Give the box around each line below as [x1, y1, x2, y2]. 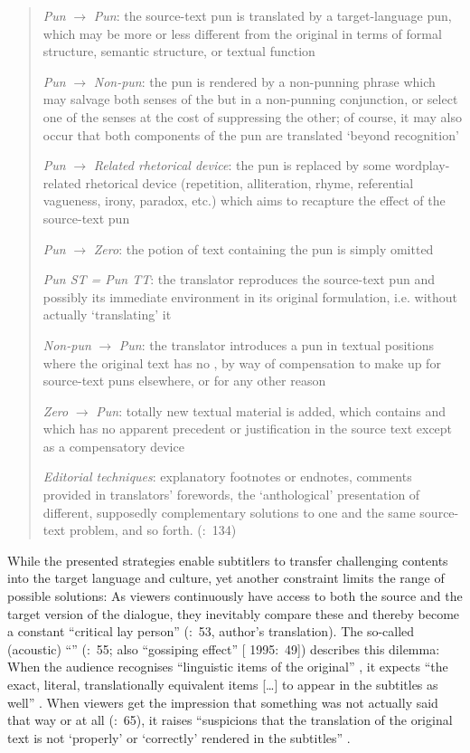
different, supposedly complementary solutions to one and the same [42, 502, 416, 521]
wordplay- [394, 156, 450, 175]
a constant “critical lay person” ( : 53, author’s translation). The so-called [7, 622, 415, 641]
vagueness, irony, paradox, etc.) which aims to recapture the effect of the [42, 191, 446, 210]
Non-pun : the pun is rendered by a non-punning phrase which [93, 71, 436, 91]
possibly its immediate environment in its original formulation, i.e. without [42, 287, 457, 306]
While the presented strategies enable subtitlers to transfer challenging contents [7, 550, 448, 569]
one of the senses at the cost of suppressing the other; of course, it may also [42, 107, 462, 126]
